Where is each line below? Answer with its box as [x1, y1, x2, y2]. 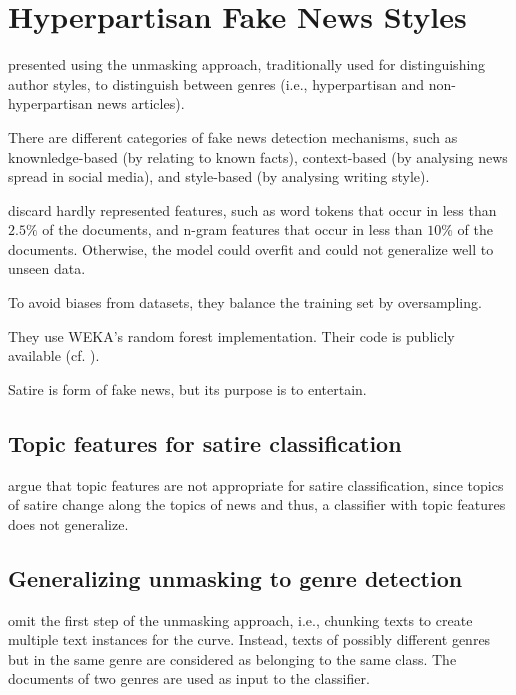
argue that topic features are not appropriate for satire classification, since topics [8, 474, 504, 495]
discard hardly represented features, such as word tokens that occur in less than [8, 199, 497, 220]
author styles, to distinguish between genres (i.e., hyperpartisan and [8, 73, 424, 94]
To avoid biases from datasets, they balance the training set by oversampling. [8, 292, 482, 313]
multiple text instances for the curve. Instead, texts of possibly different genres [8, 629, 491, 650]
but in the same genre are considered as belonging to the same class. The [8, 648, 457, 669]
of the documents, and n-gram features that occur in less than [42, 219, 423, 240]
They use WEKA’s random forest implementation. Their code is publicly [8, 325, 455, 346]
